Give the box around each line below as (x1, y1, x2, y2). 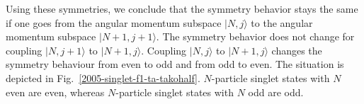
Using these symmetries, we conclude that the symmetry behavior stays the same (6, 1, 358, 16)
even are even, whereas (6, 84, 105, 99)
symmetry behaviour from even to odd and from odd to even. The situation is (6, 57, 344, 71)
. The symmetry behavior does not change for (156, 29, 355, 44)
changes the (271, 42, 322, 57)
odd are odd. (248, 84, 304, 99)
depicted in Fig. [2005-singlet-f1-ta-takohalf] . (6, 70, 200, 85)
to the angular (251, 15, 313, 30)
